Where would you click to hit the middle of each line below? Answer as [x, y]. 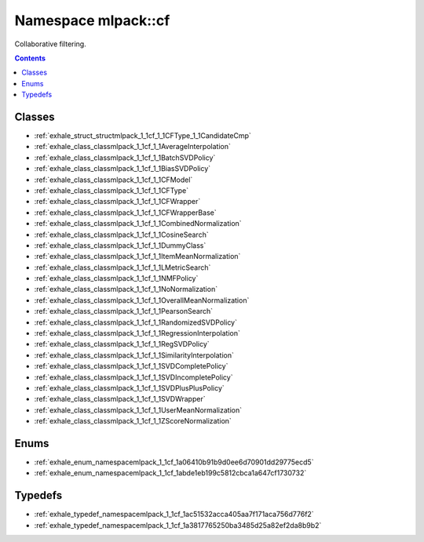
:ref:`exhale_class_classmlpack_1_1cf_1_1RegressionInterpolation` [137, 333]
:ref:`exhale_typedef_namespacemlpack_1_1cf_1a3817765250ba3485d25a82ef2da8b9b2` [178, 525]
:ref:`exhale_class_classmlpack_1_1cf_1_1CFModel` [113, 180]
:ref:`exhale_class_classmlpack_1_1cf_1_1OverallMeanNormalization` [142, 300]
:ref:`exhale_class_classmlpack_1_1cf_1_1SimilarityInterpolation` [134, 355]
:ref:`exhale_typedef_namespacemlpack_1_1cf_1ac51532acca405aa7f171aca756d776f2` [174, 515]
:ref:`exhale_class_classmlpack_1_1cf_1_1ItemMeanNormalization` [137, 256]
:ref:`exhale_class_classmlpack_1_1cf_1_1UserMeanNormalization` [138, 410]
